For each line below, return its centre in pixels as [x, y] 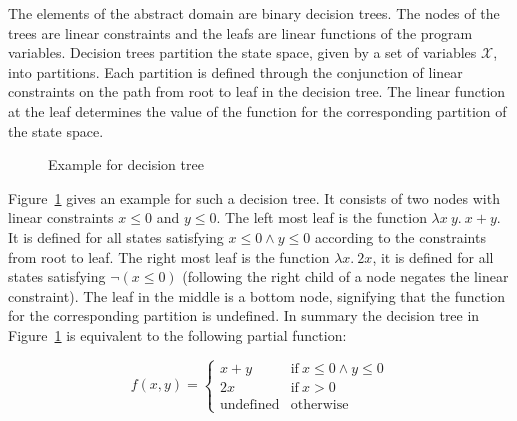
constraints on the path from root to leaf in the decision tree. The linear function [257, 91]
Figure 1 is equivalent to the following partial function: [177, 334]
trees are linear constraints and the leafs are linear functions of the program [240, 32]
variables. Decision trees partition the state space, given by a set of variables [242, 52]
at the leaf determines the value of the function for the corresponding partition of [257, 110]
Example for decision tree [126, 164]
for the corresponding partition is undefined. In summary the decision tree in [244, 315]
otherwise [319, 404]
